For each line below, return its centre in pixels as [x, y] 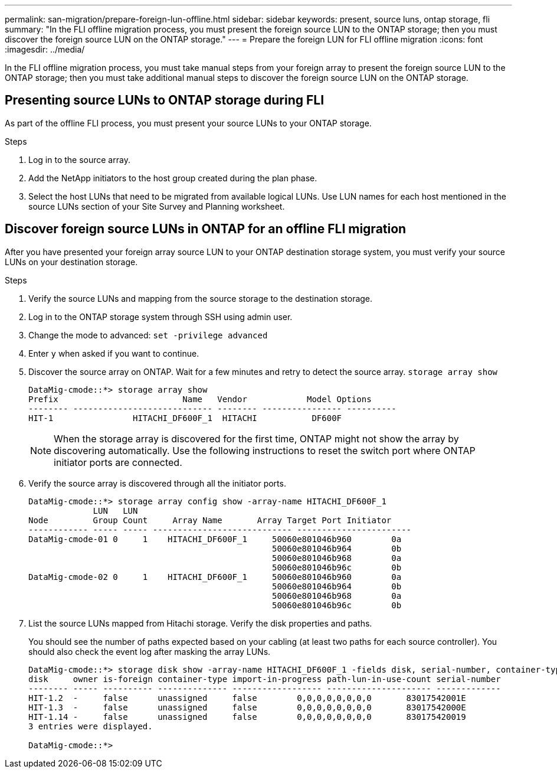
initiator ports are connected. [118, 462]
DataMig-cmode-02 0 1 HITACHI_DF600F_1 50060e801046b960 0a [215, 577]
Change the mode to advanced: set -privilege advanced [148, 335]
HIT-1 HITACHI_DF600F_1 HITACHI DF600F [185, 418]
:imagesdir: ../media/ [45, 49]
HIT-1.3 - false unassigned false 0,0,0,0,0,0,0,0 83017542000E [247, 707]
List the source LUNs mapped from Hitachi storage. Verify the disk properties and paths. [200, 623]
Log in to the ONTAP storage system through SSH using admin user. [160, 317]
